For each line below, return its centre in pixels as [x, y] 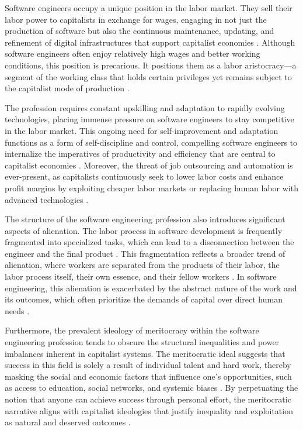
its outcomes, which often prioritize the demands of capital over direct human [144, 299]
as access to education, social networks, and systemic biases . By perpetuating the [151, 388]
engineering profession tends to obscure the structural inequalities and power [142, 342]
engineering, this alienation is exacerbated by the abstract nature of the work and [151, 288]
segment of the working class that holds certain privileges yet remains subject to [148, 76]
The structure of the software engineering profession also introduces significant [145, 219]
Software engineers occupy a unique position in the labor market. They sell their [149, 8]
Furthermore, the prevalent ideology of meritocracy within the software [132, 330]
